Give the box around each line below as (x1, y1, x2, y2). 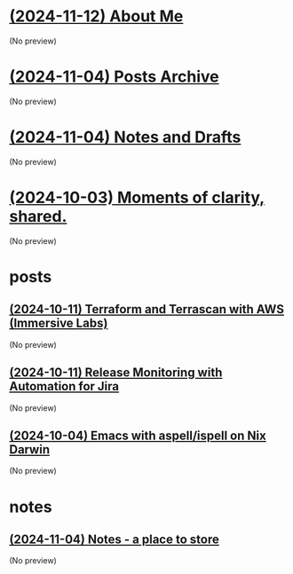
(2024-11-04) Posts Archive (9, 67, 219, 87)
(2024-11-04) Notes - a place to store (9, 531, 219, 546)
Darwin (9, 442, 51, 457)
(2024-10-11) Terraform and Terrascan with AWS (9, 302, 284, 317)
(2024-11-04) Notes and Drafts (9, 127, 242, 147)
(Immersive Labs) (9, 316, 108, 331)
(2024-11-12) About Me (9, 6, 184, 27)
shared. (9, 207, 67, 226)
